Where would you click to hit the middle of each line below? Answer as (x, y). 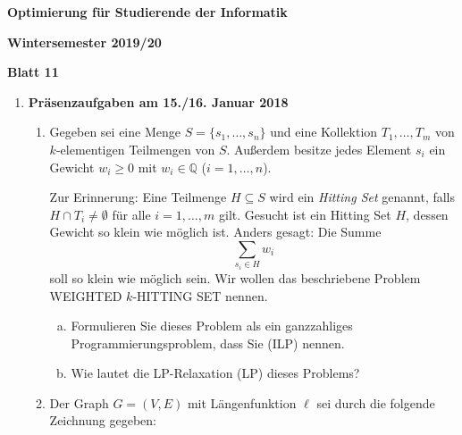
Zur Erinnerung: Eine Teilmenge (138, 197)
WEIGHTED (86, 295)
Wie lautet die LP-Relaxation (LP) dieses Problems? (215, 373)
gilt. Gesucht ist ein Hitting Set (305, 214)
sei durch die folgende (376, 402)
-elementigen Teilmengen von (135, 149)
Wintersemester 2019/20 (84, 42)
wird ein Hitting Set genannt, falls (362, 197)
